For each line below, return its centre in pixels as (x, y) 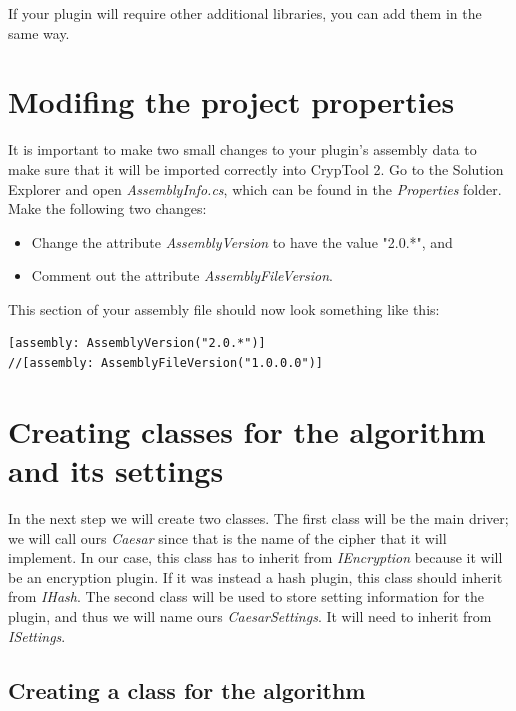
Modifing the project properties (231, 101)
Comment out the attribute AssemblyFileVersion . (182, 275)
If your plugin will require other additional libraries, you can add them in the (245, 13)
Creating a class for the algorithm (187, 689)
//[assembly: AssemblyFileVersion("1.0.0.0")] (165, 363)
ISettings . (37, 635)
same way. (39, 32)
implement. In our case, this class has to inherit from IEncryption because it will (255, 557)
